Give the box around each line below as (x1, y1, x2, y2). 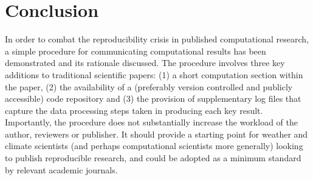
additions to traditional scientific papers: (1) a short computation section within (5, 68, 303, 81)
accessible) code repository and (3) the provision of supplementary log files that (5, 92, 301, 105)
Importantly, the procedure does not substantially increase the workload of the (5, 116, 298, 128)
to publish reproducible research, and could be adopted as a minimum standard (5, 152, 301, 164)
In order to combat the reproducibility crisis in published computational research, (5, 33, 309, 45)
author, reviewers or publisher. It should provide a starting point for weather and (5, 127, 308, 140)
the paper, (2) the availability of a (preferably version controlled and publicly (5, 80, 293, 93)
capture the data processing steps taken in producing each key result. (5, 104, 263, 116)
